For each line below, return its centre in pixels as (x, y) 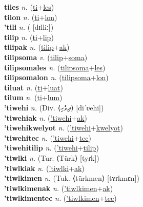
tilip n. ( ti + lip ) (29, 37)
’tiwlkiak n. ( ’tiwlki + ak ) (44, 168)
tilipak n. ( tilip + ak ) (37, 47)
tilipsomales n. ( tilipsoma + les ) (55, 67)
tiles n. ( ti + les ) (29, 7)
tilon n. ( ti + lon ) (31, 17)
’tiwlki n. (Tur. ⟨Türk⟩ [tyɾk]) (52, 157)
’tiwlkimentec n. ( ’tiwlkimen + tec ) (60, 198)
